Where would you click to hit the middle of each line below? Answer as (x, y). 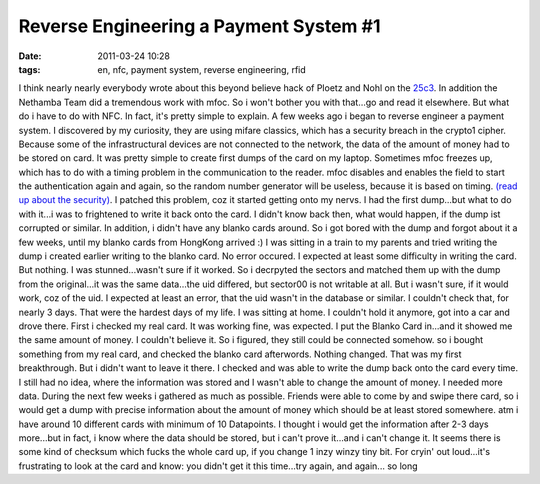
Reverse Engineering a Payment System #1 (199, 26)
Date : (30, 56)
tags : (29, 69)
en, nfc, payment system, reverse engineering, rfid (202, 69)
